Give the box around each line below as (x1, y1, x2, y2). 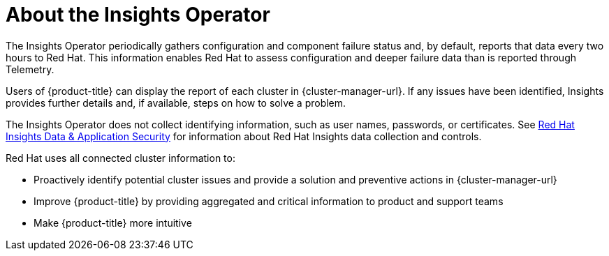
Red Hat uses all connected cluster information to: (6, 151, 235, 164)
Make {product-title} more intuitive (34, 216, 192, 229)
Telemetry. (6, 63, 54, 75)
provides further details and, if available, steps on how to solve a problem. (6, 96, 346, 109)
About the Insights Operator (6, 3, 270, 27)
